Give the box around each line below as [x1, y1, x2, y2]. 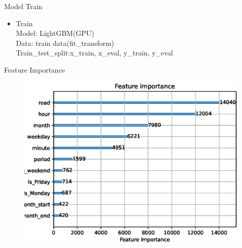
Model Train [4, 1, 42, 11]
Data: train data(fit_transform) [16, 37, 114, 48]
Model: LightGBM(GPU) [16, 28, 94, 38]
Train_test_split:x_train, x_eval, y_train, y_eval [16, 47, 173, 58]
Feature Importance [4, 64, 65, 75]
